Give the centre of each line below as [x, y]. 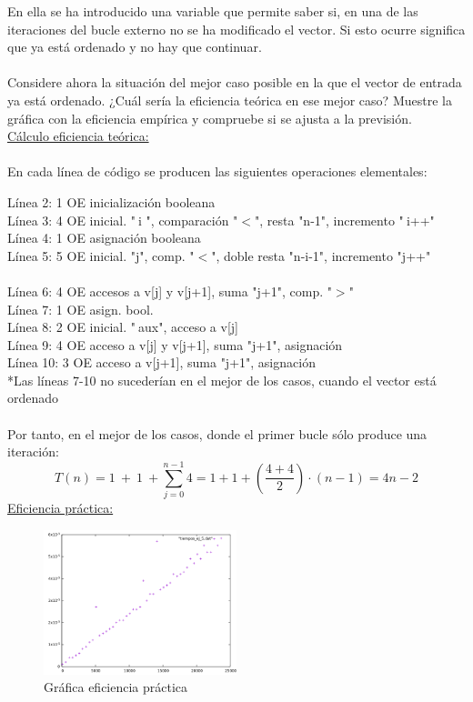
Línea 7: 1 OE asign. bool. [81, 309]
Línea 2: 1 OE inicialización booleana [111, 201]
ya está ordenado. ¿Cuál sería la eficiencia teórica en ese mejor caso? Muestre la [230, 100]
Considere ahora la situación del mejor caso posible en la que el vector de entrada [235, 82]
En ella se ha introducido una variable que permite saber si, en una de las [213, 11]
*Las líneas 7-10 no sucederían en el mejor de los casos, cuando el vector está [222, 380]
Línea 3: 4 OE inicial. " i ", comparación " [123, 220]
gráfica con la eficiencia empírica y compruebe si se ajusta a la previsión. [210, 118]
